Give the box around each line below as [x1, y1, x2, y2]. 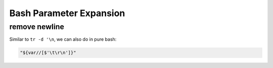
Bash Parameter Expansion [9, 8, 125, 19]
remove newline [9, 22, 64, 31]
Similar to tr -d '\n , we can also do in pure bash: [9, 36, 117, 42]
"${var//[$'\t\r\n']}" [20, 50, 76, 55]
